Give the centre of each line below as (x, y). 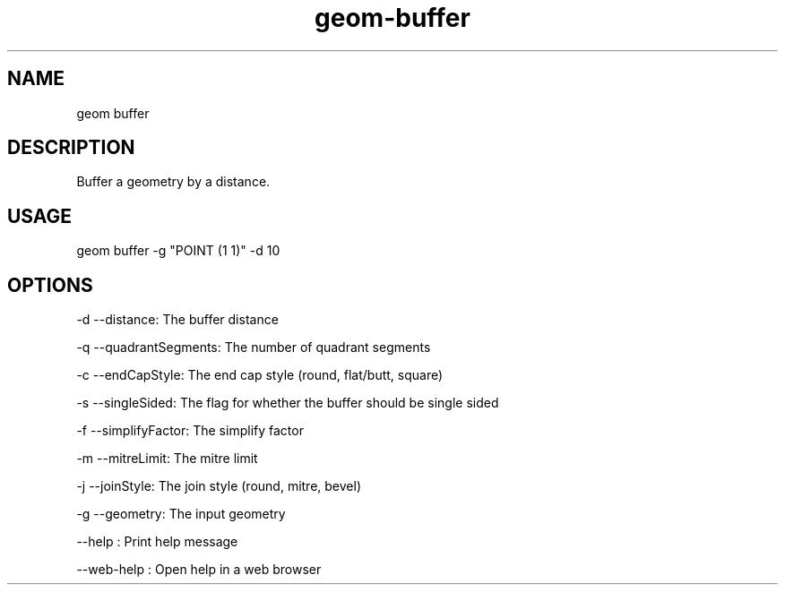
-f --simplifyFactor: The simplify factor (190, 431)
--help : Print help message (157, 542)
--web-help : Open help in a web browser (199, 570)
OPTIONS (50, 285)
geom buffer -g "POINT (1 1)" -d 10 (178, 251)
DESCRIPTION (71, 148)
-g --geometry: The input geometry (181, 514)
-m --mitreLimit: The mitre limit (167, 459)
